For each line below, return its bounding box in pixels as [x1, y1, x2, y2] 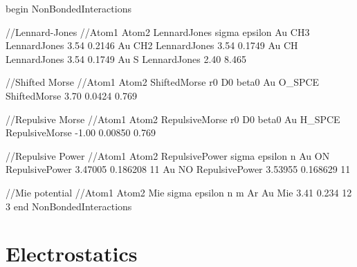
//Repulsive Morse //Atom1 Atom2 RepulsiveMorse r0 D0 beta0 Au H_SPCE [6, 111, 340, 126]
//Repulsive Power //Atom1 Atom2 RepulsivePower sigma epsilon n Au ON [6, 148, 330, 163]
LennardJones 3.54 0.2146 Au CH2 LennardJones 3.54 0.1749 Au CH [6, 38, 298, 53]
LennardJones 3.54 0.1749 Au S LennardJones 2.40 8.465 [6, 51, 246, 66]
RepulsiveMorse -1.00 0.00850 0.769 [6, 125, 156, 140]
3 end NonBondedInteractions [6, 199, 132, 213]
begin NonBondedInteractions [6, 1, 131, 15]
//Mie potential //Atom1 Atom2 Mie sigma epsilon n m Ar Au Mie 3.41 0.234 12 [6, 185, 352, 199]
